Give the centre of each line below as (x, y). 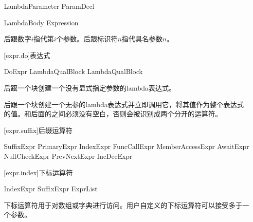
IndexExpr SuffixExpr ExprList (51, 189)
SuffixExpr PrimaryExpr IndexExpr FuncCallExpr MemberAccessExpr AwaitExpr (126, 146)
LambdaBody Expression (41, 22)
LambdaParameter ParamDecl (49, 6)
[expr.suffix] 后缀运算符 (38, 130)
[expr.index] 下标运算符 (38, 172)
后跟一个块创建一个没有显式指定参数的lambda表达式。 (90, 87)
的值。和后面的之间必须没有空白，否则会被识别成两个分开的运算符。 (113, 114)
